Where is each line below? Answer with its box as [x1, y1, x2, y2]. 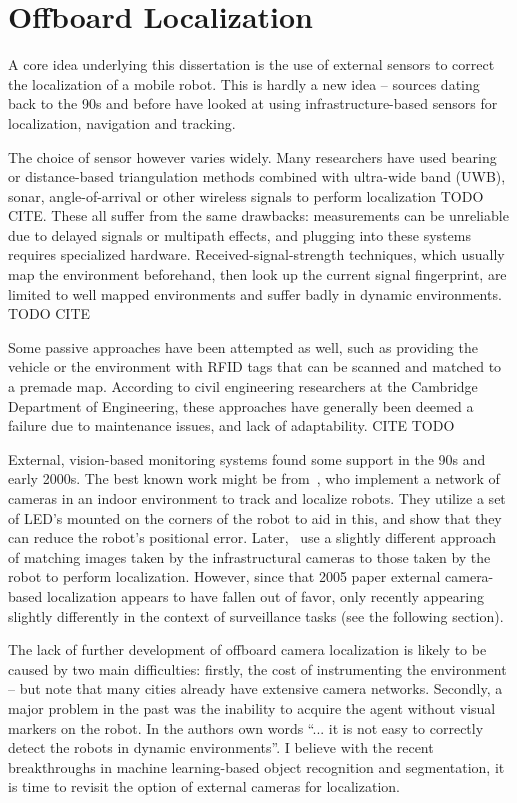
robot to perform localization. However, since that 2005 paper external [8, 566, 441, 587]
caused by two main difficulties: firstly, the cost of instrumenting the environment [8, 658, 507, 679]
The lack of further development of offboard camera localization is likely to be [8, 639, 487, 660]
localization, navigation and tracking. [8, 112, 236, 133]
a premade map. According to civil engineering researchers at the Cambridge [8, 376, 478, 397]
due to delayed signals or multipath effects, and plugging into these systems [8, 224, 471, 245]
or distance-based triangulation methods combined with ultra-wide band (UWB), [8, 166, 506, 187]
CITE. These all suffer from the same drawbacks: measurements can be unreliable [8, 205, 509, 226]
